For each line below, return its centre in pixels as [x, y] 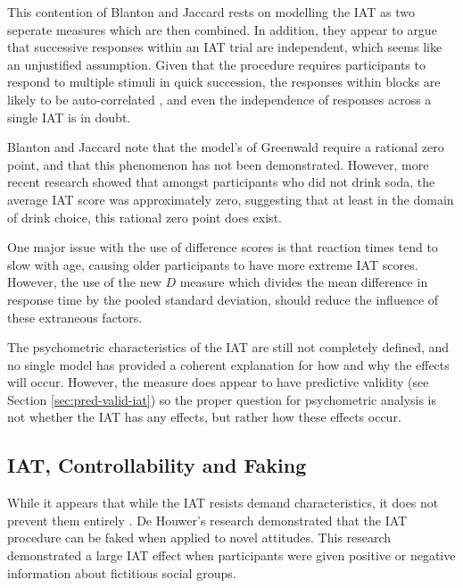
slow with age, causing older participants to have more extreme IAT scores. [213, 264]
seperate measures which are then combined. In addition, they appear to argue [222, 29]
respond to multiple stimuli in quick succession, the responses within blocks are [224, 82]
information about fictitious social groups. [122, 572]
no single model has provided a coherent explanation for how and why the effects [228, 364]
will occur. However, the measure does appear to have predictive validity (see [218, 382]
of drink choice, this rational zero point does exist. [145, 217]
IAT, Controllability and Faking [157, 465]
